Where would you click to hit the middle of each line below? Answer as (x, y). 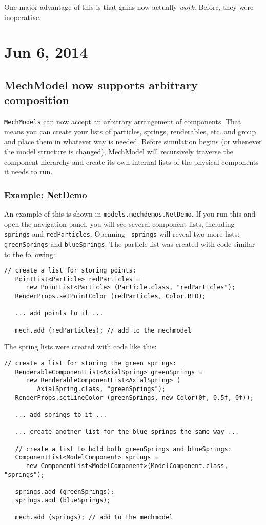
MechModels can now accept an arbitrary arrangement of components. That (123, 121)
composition (37, 100)
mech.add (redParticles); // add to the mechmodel (103, 330)
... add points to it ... (59, 313)
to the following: (30, 254)
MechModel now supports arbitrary (101, 84)
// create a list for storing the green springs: (90, 363)
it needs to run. (28, 172)
